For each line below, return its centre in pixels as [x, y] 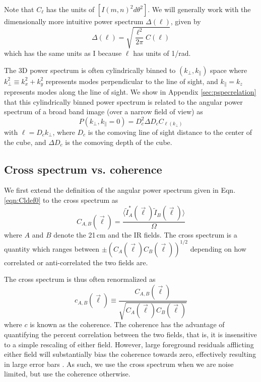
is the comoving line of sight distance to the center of [170, 132]
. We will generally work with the [199, 9]
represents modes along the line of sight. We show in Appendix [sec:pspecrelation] [130, 92]
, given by [186, 21]
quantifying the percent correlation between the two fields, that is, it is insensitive [130, 334]
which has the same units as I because [63, 53]
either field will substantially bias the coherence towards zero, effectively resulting [130, 354]
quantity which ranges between [52, 248]
